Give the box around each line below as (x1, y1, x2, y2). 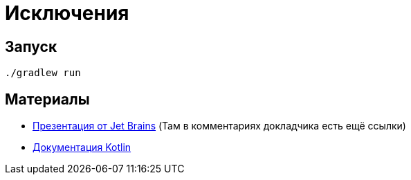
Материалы (5, 90, 90, 108)
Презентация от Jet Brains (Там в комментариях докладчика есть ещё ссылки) (33, 120, 406, 132)
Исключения (5, 1, 129, 25)
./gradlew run (5, 67, 81, 79)
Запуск (5, 37, 57, 55)
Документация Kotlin (33, 141, 131, 154)
